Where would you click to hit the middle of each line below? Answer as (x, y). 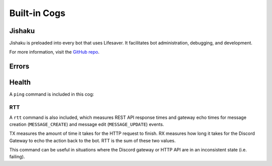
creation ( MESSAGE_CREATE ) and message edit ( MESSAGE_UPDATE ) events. (87, 124)
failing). (17, 157)
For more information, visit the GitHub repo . (54, 52)
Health (20, 82)
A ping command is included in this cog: (52, 94)
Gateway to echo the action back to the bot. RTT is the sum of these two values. (92, 140)
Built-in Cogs (37, 13)
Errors (19, 66)
